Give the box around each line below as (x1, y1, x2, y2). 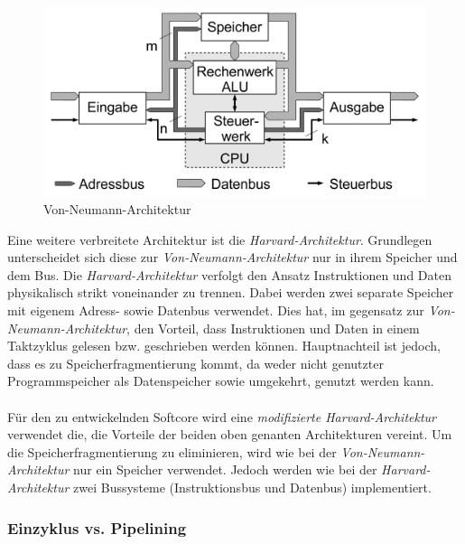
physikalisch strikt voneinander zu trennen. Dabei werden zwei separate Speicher (7, 283, 454, 302)
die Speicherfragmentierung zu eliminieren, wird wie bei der (7, 442, 337, 461)
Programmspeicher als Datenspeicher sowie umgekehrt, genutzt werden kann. (7, 371, 434, 390)
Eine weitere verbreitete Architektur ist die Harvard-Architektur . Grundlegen (7, 230, 432, 249)
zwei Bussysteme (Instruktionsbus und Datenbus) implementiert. (73, 478, 432, 497)
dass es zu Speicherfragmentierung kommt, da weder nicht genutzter (7, 353, 384, 372)
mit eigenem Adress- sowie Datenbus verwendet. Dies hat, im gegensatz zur (7, 301, 424, 320)
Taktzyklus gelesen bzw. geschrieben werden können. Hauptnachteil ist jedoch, (7, 336, 441, 355)
